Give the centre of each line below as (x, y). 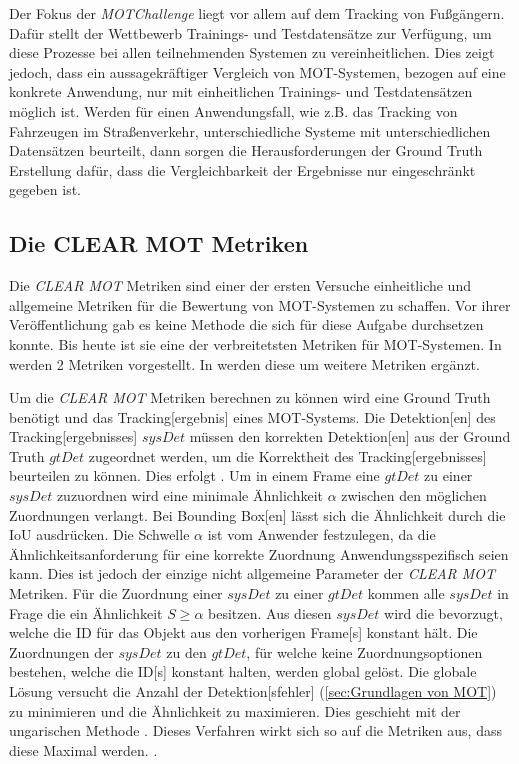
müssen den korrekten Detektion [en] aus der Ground (350, 436)
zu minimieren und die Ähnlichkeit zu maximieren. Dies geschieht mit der (235, 710)
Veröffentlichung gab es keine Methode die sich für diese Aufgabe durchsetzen (246, 324)
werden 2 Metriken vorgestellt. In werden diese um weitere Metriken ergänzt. (244, 363)
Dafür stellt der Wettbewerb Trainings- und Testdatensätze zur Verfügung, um (250, 32)
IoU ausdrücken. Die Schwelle (99, 534)
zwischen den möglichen (414, 495)
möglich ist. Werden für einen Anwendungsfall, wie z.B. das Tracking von (233, 110)
